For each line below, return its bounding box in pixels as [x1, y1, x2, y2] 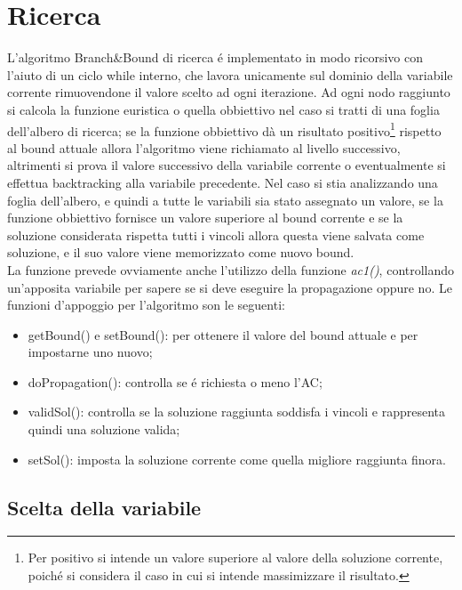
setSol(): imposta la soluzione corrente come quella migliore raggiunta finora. [28, 449, 446, 468]
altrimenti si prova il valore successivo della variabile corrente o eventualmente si [7, 156, 446, 174]
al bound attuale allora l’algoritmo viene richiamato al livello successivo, [7, 138, 401, 157]
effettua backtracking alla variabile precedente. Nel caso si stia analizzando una [7, 173, 438, 191]
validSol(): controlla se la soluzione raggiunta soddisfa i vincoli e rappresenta [28, 402, 445, 421]
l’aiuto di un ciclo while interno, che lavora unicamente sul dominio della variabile [7, 65, 453, 84]
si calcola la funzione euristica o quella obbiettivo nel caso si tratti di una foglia [7, 100, 440, 118]
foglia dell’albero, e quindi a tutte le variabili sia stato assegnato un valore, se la [7, 190, 443, 209]
